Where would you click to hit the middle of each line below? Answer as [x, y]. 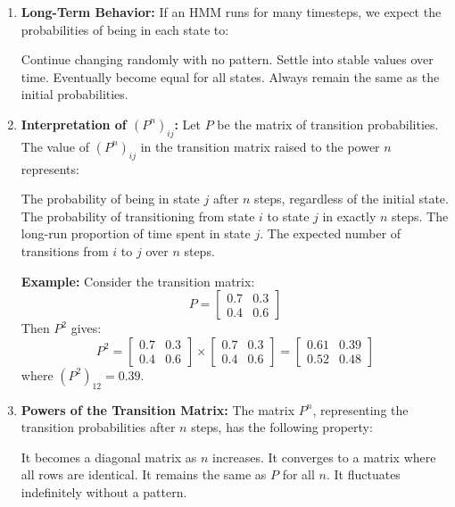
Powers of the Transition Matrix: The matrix [158, 409]
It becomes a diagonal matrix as [109, 457]
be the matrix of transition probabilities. [328, 124]
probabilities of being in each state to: [125, 29]
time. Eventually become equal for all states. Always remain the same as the [230, 76]
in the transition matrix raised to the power [260, 146]
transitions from [65, 250]
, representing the [360, 409]
